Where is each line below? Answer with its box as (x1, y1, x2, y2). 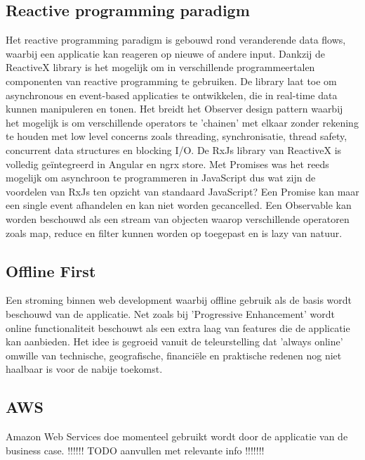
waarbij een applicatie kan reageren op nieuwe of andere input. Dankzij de (6, 46, 325, 60)
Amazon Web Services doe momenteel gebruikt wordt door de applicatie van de (6, 429, 348, 444)
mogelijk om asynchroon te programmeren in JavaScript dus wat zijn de (6, 170, 316, 185)
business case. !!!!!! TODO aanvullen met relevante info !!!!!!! (6, 442, 265, 457)
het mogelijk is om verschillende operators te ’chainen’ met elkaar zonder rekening (6, 115, 359, 129)
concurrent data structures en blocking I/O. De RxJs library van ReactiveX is (6, 142, 342, 157)
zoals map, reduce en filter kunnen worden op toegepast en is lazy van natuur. (6, 225, 343, 240)
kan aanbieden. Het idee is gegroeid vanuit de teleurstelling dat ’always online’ (6, 334, 343, 349)
